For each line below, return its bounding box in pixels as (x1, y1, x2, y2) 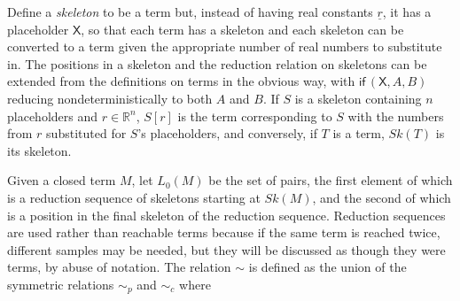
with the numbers (347, 106, 444, 125)
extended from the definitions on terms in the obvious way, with (7, 72, 355, 90)
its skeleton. (7, 141, 72, 159)
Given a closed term (7, 171, 116, 189)
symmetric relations (7, 274, 114, 293)
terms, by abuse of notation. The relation (7, 258, 231, 276)
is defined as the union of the (248, 258, 407, 276)
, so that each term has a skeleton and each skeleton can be (81, 19, 404, 38)
